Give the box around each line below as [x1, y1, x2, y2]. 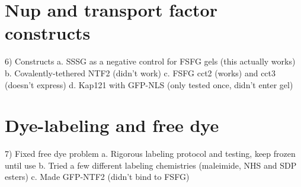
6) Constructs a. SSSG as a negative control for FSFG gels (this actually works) [5, 55, 296, 67]
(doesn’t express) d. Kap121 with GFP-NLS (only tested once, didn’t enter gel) [5, 78, 293, 91]
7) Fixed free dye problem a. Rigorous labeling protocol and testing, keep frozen [5, 147, 296, 160]
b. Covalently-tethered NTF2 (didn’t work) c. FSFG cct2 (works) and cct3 [5, 66, 276, 79]
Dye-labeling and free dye [5, 113, 219, 137]
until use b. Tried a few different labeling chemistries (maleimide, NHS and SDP [5, 159, 297, 171]
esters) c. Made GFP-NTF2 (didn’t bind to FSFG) [5, 170, 190, 183]
